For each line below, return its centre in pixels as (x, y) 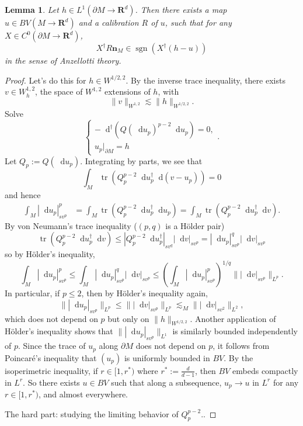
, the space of (59, 91)
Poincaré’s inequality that (51, 357)
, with (168, 91)
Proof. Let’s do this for (46, 80)
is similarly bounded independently (235, 331)
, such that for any (198, 22)
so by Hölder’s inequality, (50, 254)
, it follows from (241, 346)
